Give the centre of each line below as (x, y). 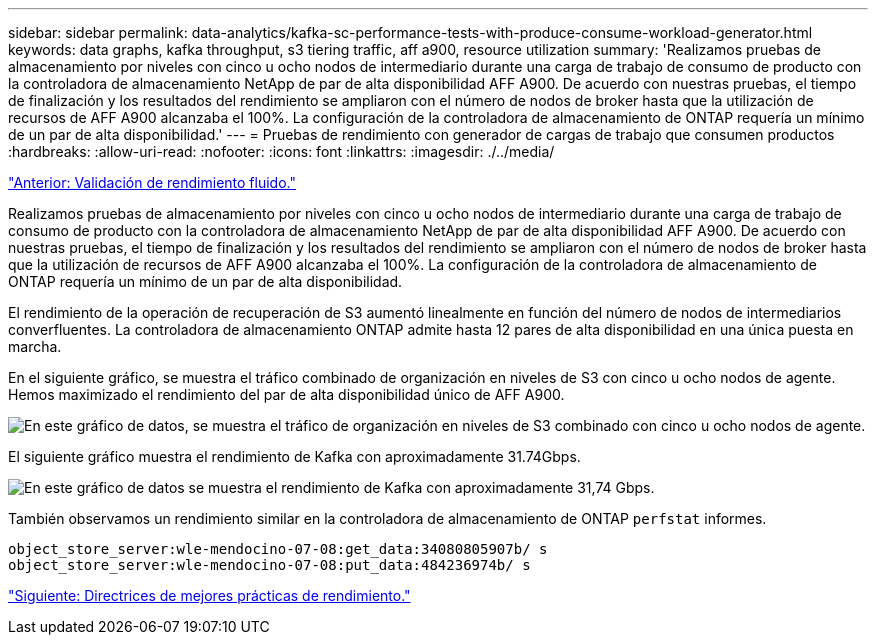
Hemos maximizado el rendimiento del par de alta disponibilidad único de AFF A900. (286, 394)
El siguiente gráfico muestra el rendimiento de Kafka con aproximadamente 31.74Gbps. (294, 456)
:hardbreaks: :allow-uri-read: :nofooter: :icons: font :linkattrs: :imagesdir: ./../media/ (281, 151)
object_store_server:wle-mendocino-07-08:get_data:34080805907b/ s (278, 549)
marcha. (35, 346)
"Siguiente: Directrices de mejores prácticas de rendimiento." (209, 595)
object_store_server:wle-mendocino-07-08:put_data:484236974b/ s (269, 565)
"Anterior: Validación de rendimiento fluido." (152, 182)
